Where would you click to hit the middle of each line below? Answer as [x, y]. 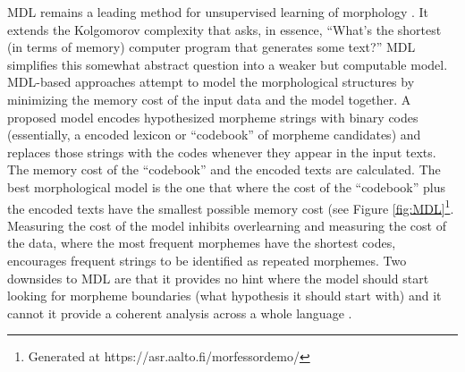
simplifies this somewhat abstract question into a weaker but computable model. [228, 64]
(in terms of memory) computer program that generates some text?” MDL [211, 47]
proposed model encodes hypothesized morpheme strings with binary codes [213, 117]
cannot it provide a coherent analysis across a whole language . [180, 313]
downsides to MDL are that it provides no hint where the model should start [218, 278]
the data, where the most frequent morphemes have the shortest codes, [202, 243]
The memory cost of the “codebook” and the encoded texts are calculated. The [224, 169]
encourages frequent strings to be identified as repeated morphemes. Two [207, 260]
